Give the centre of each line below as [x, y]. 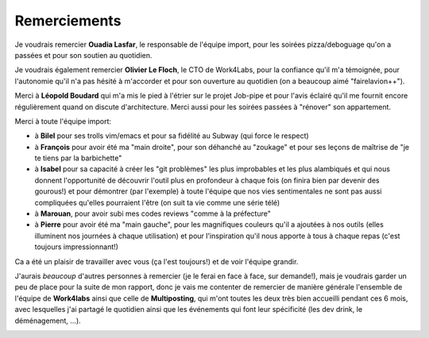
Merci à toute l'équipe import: [63, 121]
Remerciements [68, 21]
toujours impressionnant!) [77, 247]
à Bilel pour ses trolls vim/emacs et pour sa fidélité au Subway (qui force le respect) [172, 136]
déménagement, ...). [48, 321]
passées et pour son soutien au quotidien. [83, 55]
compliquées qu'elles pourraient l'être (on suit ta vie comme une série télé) [157, 202]
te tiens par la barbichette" [78, 158]
